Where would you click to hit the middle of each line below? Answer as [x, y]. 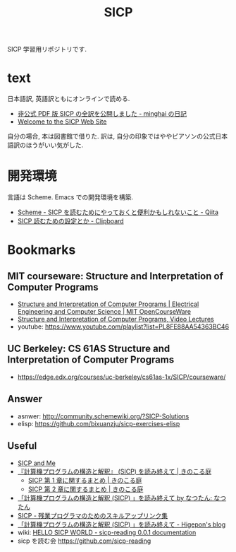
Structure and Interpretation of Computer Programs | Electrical [108, 304]
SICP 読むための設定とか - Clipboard [71, 221]
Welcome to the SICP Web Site [62, 122]
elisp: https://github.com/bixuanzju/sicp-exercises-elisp [99, 423]
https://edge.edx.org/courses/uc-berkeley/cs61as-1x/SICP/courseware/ [122, 377]
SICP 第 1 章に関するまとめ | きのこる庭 [85, 480]
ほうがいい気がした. [55, 145]
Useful [22, 446]
